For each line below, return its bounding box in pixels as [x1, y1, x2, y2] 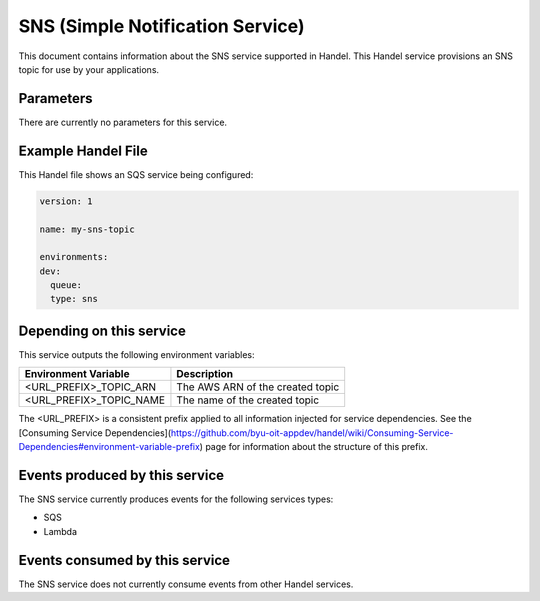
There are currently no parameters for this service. [18, 116, 228, 128]
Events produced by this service [18, 466, 225, 484]
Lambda [43, 525, 78, 537]
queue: [50, 280, 83, 291]
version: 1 [39, 195, 93, 207]
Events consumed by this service [18, 551, 230, 569]
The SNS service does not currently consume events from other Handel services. [18, 578, 354, 590]
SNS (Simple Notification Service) [18, 15, 305, 37]
